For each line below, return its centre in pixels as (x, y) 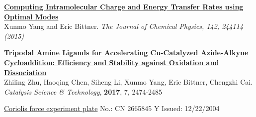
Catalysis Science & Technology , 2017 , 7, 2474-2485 (83, 91)
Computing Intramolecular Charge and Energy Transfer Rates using (124, 6)
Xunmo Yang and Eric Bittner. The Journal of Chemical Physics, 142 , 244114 (124, 26)
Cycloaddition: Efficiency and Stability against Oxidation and (112, 62)
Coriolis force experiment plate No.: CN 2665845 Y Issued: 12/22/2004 (112, 108)
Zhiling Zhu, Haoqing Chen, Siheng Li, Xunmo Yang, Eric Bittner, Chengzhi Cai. (128, 82)
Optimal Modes (31, 16)
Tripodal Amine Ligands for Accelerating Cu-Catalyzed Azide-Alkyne (126, 53)
